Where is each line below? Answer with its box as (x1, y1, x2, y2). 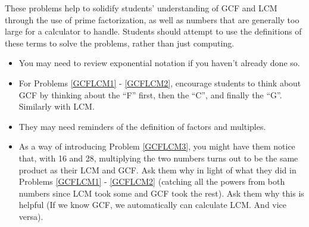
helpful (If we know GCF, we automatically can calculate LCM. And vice (18, 198, 287, 211)
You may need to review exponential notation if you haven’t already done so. (18, 57, 300, 69)
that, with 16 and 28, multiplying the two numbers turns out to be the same (18, 151, 298, 164)
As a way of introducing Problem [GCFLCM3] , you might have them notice (18, 140, 295, 153)
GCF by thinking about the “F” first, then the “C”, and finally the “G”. (18, 88, 282, 101)
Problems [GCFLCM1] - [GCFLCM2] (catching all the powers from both (18, 175, 285, 188)
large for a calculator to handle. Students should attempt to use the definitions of (5, 25, 302, 38)
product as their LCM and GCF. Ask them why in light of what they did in (18, 163, 296, 176)
